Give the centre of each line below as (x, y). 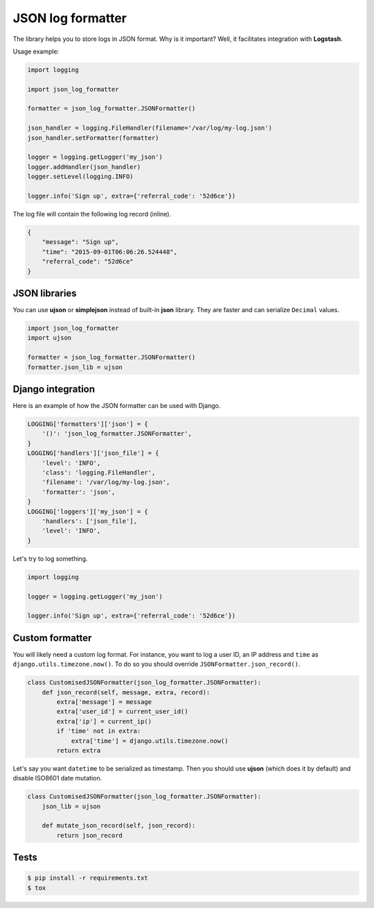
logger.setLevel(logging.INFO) (81, 177)
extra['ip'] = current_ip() (104, 721)
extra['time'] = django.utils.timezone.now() (150, 741)
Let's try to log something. (50, 558)
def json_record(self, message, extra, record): (126, 692)
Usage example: (36, 51)
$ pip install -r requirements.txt (88, 878)
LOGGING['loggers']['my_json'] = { (88, 511)
